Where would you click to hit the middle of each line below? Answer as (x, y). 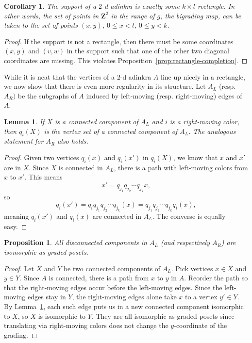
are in (13, 167)
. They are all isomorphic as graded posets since (163, 316)
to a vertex (201, 297)
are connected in (117, 216)
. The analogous (212, 131)
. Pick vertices (192, 268)
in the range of (133, 15)
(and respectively (185, 242)
